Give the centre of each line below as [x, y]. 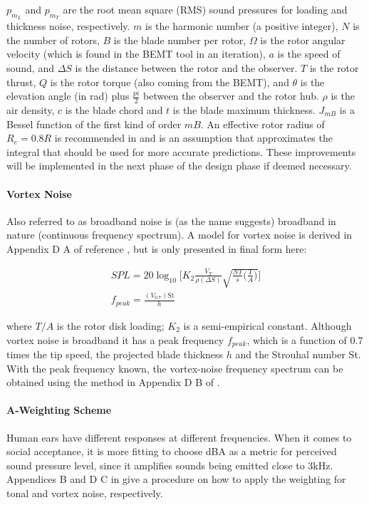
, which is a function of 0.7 [305, 339]
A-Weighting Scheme [59, 410]
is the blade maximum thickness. [244, 110]
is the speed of [309, 54]
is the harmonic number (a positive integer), [242, 26]
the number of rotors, [53, 40]
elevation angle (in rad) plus [68, 96]
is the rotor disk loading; [110, 325]
